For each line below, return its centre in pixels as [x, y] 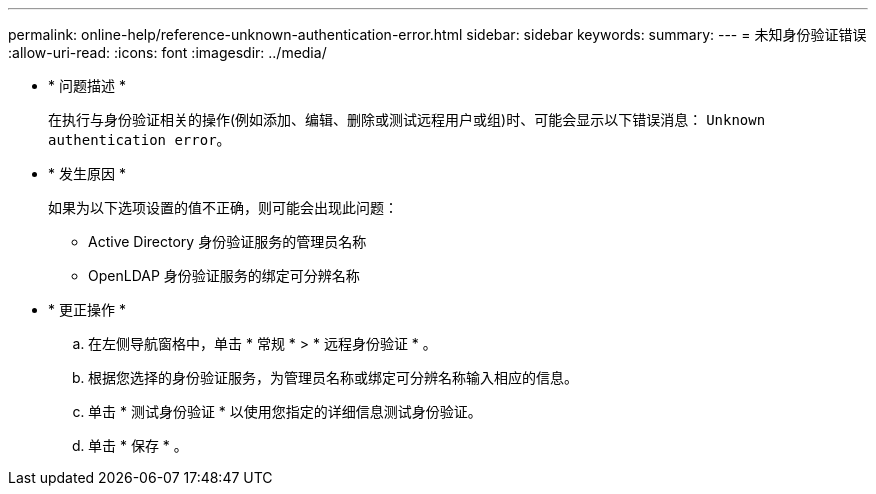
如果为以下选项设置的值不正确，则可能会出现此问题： [223, 207]
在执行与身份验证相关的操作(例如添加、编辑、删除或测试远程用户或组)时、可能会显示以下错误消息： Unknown [407, 119]
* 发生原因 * [87, 173]
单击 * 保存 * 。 [138, 445]
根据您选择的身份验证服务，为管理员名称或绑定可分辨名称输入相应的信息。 [333, 377]
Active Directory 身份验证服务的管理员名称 [227, 241]
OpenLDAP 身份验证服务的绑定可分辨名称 [224, 275]
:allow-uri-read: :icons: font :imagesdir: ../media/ [167, 52]
